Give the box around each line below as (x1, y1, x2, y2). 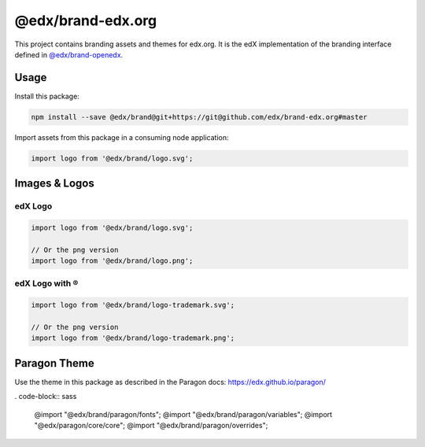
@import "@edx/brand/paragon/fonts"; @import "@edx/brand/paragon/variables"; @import (34, 409, 333, 419)
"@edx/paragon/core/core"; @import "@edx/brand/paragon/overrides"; (34, 421, 268, 430)
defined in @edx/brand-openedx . (14, 50, 124, 59)
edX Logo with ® (14, 278, 79, 289)
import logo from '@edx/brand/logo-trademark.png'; (31, 334, 235, 342)
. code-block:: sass (14, 392, 77, 401)
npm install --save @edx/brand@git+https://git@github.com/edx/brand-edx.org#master (31, 113, 368, 121)
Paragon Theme (14, 356, 94, 370)
